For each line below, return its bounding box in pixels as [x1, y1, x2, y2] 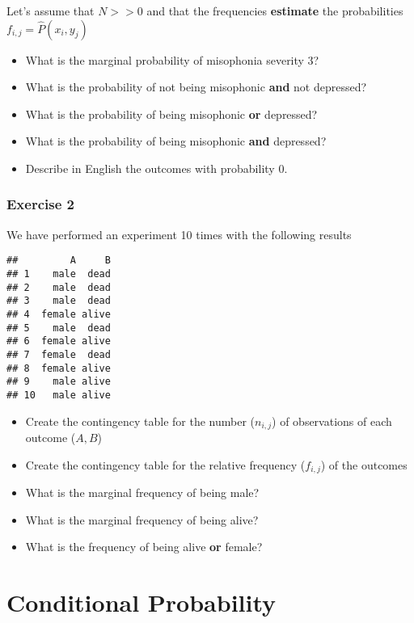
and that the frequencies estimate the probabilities [146, 2, 403, 19]
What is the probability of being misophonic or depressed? [25, 105, 318, 122]
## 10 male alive [6, 389, 111, 401]
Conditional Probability [6, 586, 277, 619]
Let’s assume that [6, 2, 95, 19]
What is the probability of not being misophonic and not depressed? [25, 78, 367, 95]
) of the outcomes [320, 456, 408, 473]
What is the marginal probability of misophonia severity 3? [25, 51, 319, 68]
